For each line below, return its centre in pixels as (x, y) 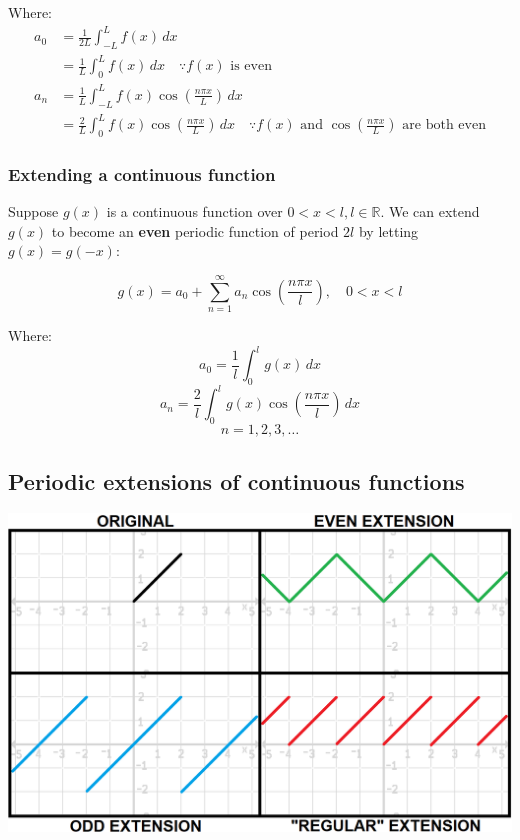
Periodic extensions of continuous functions (236, 480)
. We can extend (430, 211)
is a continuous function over (194, 211)
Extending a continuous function (142, 173)
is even (251, 66)
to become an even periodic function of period (195, 230)
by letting (388, 230)
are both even (444, 125)
